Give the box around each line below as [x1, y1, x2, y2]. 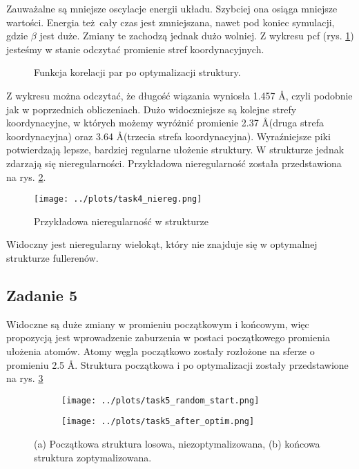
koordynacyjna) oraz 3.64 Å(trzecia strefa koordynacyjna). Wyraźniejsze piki [6, 128, 331, 143]
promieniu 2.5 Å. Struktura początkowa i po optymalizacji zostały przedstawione [6, 357, 349, 372]
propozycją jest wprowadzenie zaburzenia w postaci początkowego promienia [6, 330, 330, 345]
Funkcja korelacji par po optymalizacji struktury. [34, 65, 241, 79]
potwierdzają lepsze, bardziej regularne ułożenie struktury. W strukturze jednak [6, 142, 345, 157]
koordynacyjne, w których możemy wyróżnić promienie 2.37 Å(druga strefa [6, 115, 324, 130]
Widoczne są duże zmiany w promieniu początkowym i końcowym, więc [6, 316, 309, 331]
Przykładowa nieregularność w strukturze [34, 213, 208, 228]
